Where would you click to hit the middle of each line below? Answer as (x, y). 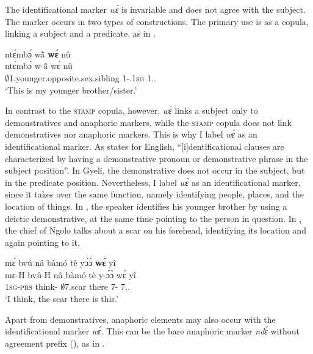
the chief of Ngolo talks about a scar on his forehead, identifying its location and (156, 230)
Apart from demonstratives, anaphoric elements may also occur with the (140, 319)
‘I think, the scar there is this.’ (62, 299)
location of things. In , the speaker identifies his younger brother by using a (146, 206)
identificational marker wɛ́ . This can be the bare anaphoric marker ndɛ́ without (152, 331)
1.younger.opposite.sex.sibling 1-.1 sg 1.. (83, 77)
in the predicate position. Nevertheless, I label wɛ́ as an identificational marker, (153, 182)
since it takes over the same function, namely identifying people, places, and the (154, 194)
